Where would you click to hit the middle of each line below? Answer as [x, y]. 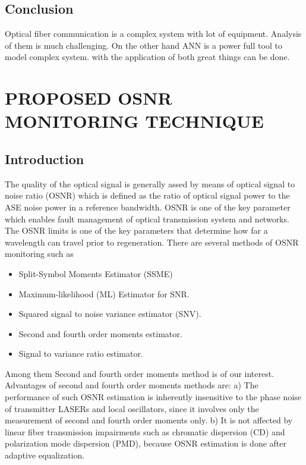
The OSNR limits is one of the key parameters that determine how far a [136, 230]
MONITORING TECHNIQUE [134, 121]
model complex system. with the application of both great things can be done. [147, 57]
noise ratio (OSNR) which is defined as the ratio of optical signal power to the [147, 195]
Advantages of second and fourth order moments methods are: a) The [132, 385]
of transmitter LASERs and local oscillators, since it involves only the [132, 408]
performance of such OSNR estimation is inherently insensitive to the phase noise [153, 397]
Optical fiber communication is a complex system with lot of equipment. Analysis [153, 34]
